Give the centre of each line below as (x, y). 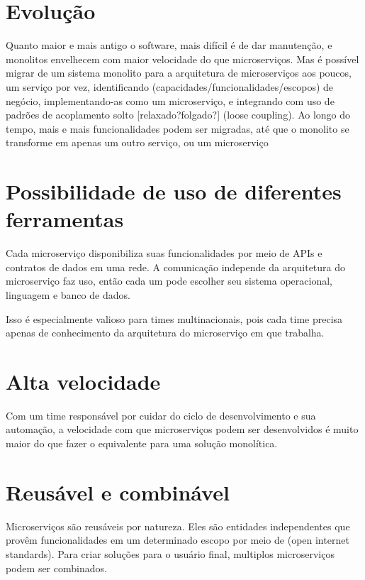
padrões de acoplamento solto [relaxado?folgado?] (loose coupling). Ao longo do (178, 115)
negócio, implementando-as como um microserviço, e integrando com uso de (170, 100)
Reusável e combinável (118, 492)
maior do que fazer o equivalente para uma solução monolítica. (142, 443)
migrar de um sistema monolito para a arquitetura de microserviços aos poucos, (179, 73)
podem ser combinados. (56, 568)
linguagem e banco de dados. (68, 294)
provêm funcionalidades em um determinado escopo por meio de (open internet (178, 540)
